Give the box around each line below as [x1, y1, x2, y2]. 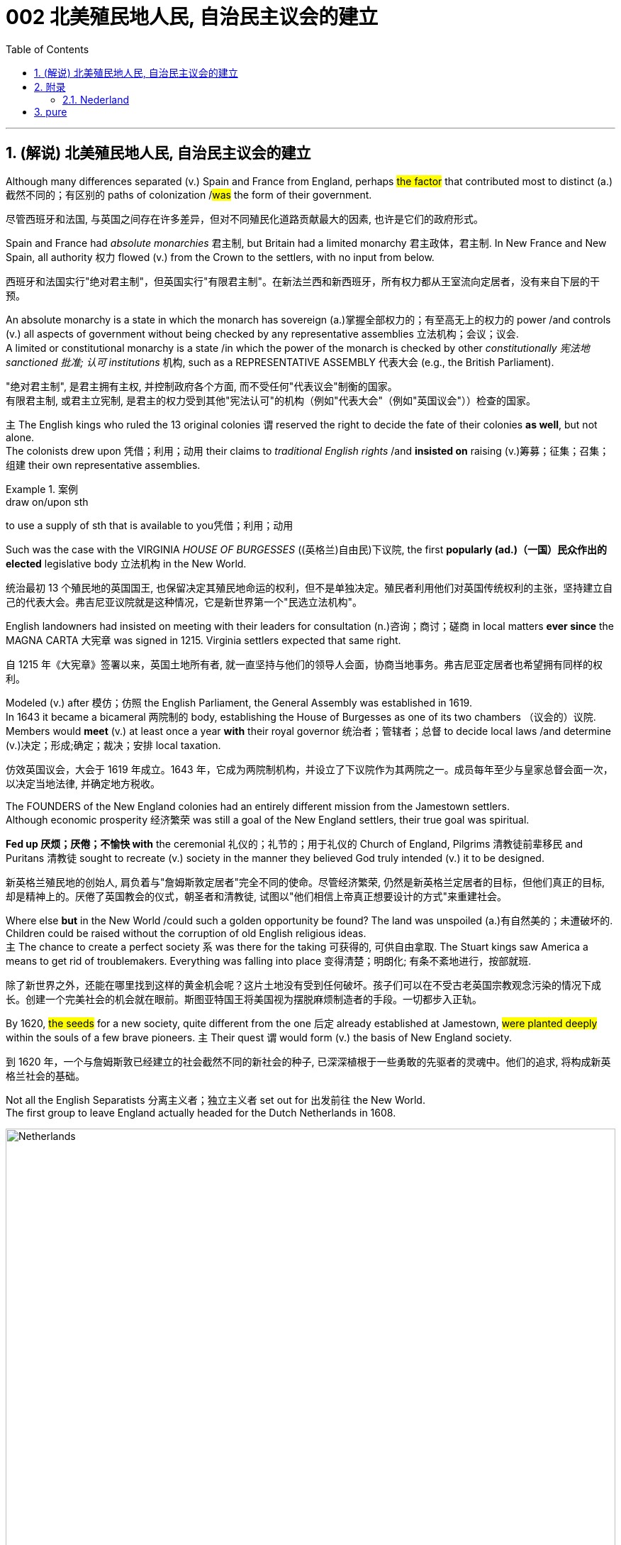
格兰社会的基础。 [6, 1069, 85, 1082]
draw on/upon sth [6, 495, 89, 508]
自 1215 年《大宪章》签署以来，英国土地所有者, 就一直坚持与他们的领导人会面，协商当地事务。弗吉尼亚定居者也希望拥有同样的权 [6, 658, 603, 670]
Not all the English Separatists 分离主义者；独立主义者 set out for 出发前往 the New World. [6, 1093, 425, 1106]
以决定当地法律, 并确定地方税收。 [6, 777, 160, 790]
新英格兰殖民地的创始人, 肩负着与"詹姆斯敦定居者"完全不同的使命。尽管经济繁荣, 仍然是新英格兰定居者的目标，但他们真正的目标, [6, 875, 605, 888]
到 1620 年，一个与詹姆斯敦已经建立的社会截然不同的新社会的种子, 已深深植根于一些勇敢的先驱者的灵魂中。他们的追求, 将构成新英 [6, 1055, 611, 1068]
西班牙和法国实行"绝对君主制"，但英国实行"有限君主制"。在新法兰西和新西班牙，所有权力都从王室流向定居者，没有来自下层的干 [6, 275, 600, 287]
